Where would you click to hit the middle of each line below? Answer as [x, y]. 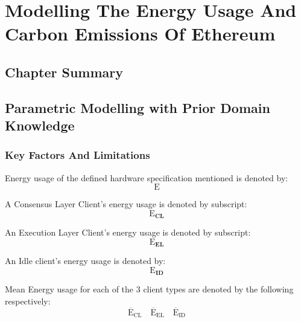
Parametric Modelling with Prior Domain [138, 107]
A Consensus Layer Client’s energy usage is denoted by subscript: [126, 204]
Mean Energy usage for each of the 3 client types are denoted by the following [149, 289]
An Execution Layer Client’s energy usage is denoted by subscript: [128, 232]
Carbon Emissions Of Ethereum [140, 34]
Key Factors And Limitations [78, 155]
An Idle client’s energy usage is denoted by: [85, 261]
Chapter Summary [64, 72]
